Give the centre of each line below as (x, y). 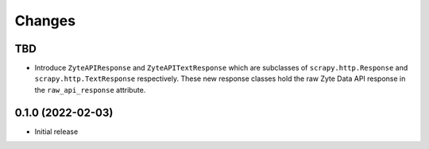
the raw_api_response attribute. (90, 90)
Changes (45, 21)
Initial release (56, 132)
